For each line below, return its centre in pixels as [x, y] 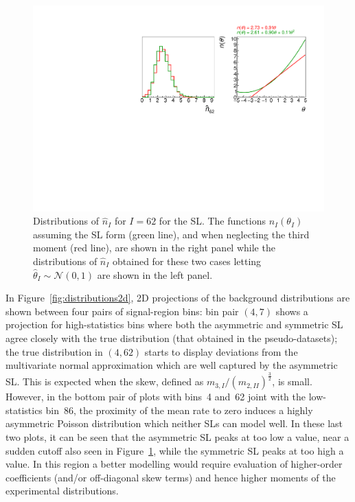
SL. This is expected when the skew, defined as [105, 381]
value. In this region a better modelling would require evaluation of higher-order [174, 464]
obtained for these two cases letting [187, 261]
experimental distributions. [62, 491]
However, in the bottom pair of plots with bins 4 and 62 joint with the [156, 397]
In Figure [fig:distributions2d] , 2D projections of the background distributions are [178, 298]
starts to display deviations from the [221, 351]
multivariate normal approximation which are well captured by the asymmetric [172, 365]
